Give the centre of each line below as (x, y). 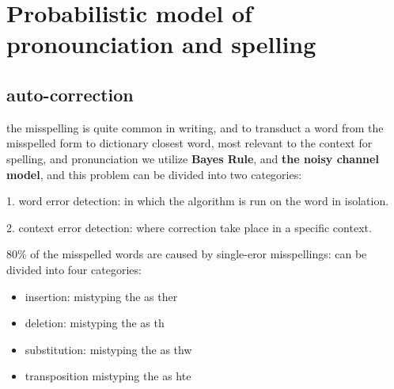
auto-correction (70, 94)
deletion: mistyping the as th (95, 323)
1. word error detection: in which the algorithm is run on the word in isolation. (198, 201)
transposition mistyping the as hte (108, 376)
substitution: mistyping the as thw (108, 349)
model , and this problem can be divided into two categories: (154, 174)
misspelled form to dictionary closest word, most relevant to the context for (189, 143)
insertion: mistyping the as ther (101, 296)
